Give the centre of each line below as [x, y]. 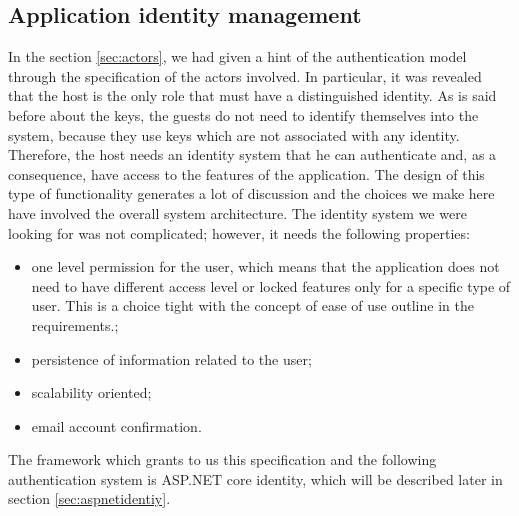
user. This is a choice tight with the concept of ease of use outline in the [252, 305]
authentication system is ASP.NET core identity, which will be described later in [255, 478]
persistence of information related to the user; [171, 358]
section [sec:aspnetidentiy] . [89, 498]
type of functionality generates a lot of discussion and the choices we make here [251, 193]
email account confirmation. [116, 425]
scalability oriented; [91, 392]
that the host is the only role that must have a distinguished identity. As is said [252, 95]
